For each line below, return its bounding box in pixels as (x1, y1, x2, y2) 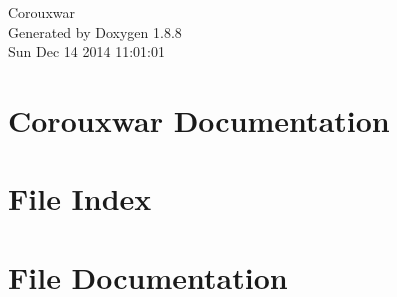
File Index (8, 178, 152, 219)
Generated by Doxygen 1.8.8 (8, 21, 182, 42)
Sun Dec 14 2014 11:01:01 (8, 41, 165, 62)
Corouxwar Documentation (8, 99, 390, 140)
